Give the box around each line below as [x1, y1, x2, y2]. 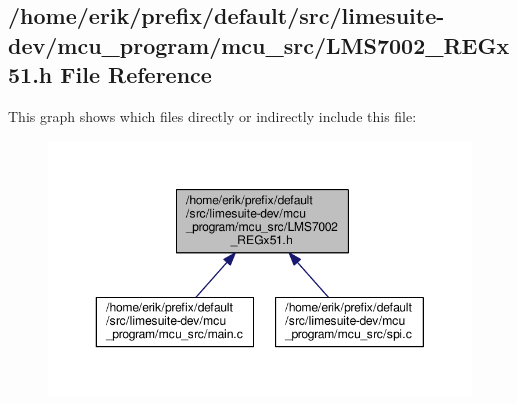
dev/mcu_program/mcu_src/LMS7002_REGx [8, 29, 510, 60]
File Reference [60, 59, 212, 90]
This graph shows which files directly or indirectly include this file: [8, 105, 417, 126]
